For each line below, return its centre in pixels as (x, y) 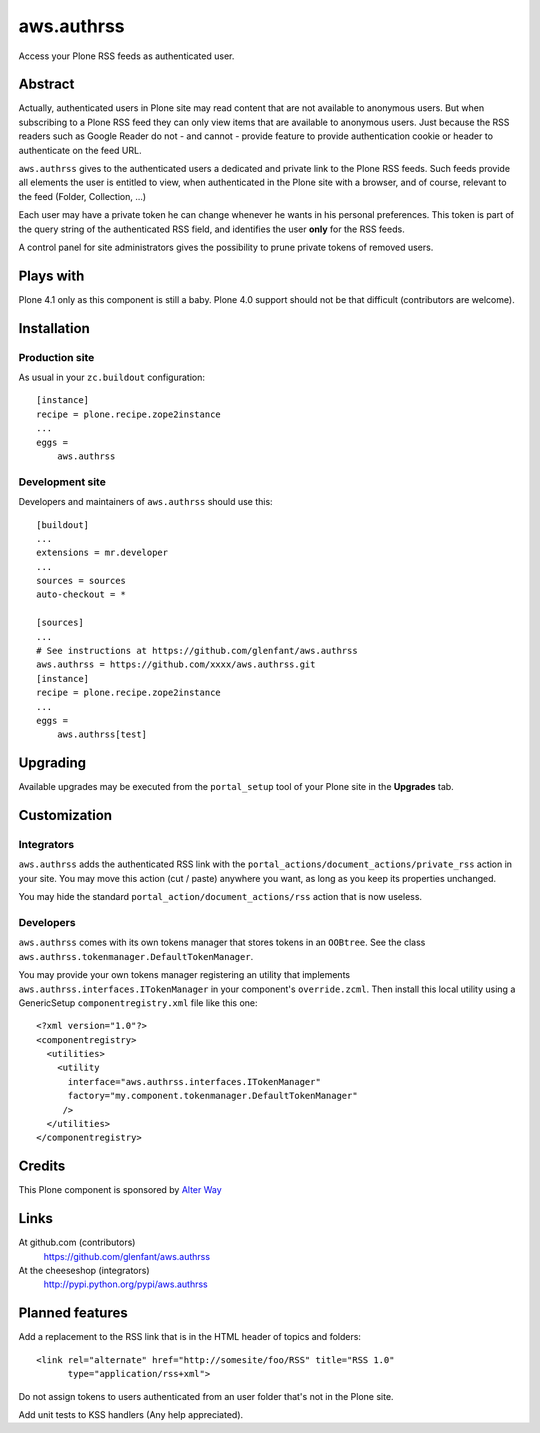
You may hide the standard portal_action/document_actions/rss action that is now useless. (220, 897)
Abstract (46, 84)
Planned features (73, 1313)
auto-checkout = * (81, 594)
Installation (54, 328)
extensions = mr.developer (102, 553)
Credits (42, 1166)
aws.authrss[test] (102, 734)
